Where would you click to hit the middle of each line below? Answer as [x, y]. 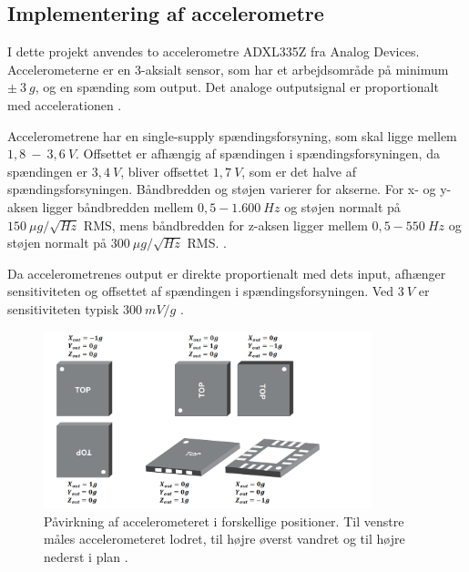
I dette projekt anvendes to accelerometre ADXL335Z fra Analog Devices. [214, 51]
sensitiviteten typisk [63, 308]
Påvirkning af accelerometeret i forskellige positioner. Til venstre [224, 521]
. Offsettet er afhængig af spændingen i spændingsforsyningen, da [258, 153]
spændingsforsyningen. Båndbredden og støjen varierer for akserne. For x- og [222, 189]
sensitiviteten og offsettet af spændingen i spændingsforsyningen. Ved [201, 291]
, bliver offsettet [165, 171]
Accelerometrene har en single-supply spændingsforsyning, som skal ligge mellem [232, 135]
